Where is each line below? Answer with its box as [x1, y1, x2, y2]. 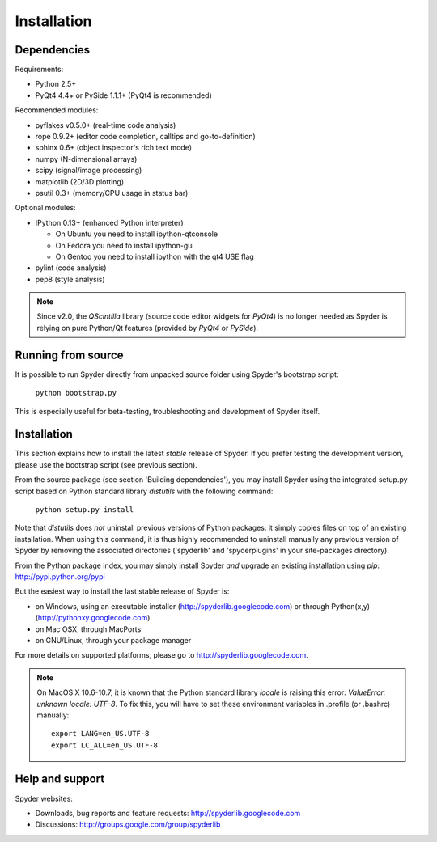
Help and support [15, 772, 105, 786]
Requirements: [15, 65, 64, 74]
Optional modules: [15, 203, 76, 213]
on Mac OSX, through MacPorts [35, 624, 142, 634]
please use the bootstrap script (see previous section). [15, 459, 197, 469]
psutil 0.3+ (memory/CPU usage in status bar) [35, 188, 189, 197]
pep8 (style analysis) [35, 274, 105, 284]
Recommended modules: [15, 105, 99, 115]
